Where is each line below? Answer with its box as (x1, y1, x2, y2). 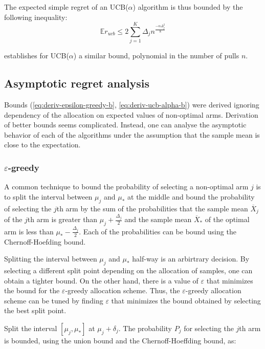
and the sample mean (124, 214, 192, 225)
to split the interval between (4, 191, 93, 202)
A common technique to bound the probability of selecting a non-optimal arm (4, 181, 249, 192)
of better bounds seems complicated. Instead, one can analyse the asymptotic (4, 119, 247, 130)
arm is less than (4, 226, 54, 236)
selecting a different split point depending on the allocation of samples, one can (4, 265, 253, 276)
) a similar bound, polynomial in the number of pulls (73, 50, 239, 61)
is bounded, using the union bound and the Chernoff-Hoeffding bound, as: (4, 335, 236, 346)
